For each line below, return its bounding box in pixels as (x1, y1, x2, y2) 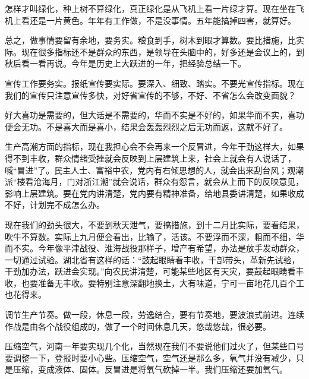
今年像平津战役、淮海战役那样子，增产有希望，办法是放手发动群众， (37, 242, 304, 254)
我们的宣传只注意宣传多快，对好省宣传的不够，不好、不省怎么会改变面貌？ (5, 89, 296, 101)
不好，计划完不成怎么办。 (5, 198, 105, 211)
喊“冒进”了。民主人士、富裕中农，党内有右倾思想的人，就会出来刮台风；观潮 (5, 163, 304, 176)
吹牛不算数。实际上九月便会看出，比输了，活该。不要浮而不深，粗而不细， (5, 230, 296, 242)
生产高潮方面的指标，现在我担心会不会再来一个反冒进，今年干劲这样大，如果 (5, 140, 304, 153)
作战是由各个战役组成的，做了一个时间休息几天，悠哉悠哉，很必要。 (5, 320, 271, 332)
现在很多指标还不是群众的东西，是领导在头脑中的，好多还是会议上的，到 (21, 45, 304, 58)
